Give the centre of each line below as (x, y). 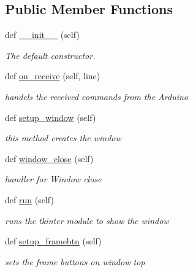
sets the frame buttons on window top (75, 261)
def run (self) (29, 199)
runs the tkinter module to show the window (87, 220)
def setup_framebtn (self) (53, 241)
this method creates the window (63, 138)
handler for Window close (53, 179)
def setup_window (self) (51, 117)
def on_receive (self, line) (53, 76)
